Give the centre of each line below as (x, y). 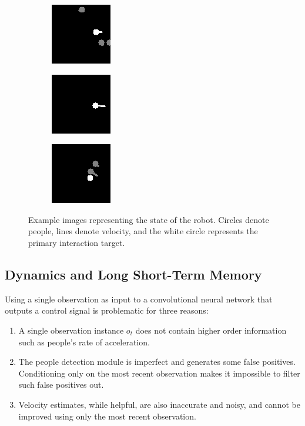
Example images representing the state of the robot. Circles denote (149, 219)
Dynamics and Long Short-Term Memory (133, 274)
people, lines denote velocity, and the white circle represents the (143, 231)
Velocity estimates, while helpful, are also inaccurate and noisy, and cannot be (159, 404)
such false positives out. (61, 385)
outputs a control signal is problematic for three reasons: (107, 310)
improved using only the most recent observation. (107, 416)
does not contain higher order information (211, 330)
